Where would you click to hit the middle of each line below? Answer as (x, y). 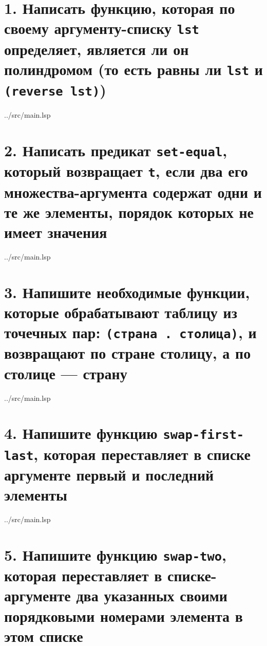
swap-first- (204, 435)
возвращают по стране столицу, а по (128, 353)
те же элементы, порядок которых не (129, 211)
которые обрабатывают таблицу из (121, 312)
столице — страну (66, 373)
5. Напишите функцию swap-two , (115, 554)
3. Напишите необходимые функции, (127, 292)
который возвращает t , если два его (126, 171)
